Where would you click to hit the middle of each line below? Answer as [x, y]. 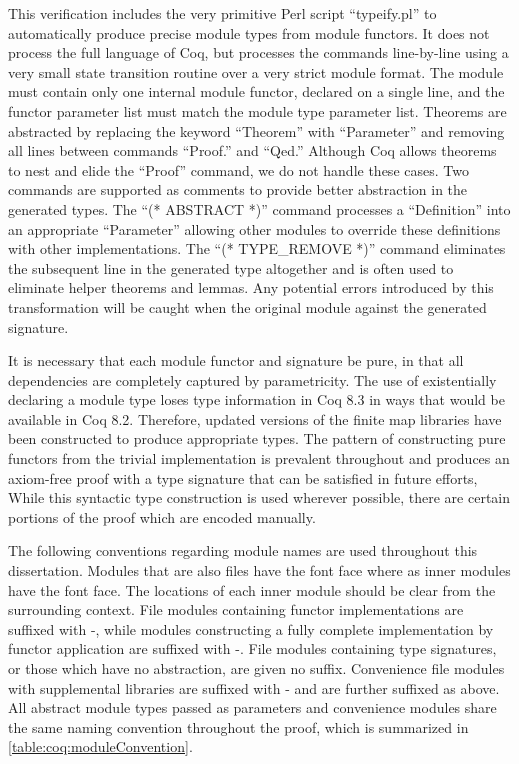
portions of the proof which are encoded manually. [162, 516]
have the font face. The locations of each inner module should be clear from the [252, 589]
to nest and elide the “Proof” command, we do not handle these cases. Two [238, 169]
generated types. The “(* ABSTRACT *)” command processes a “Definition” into [259, 208]
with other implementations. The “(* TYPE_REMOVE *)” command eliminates [257, 248]
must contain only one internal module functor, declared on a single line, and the [256, 91]
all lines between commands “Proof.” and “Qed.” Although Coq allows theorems [252, 150]
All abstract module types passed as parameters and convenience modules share [252, 707]
